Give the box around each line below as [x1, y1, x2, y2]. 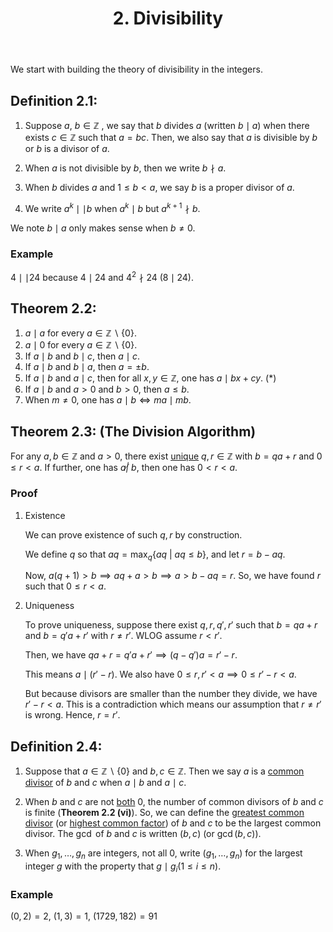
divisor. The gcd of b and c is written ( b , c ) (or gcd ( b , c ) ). [24, 828, 262, 840]
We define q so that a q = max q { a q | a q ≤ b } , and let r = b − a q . [24, 548, 286, 562]
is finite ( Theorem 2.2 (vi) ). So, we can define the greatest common [24, 807, 305, 819]
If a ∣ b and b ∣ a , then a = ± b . [24, 361, 150, 373]
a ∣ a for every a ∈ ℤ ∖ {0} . [24, 327, 137, 339]
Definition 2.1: [10, 92, 98, 109]
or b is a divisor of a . [24, 143, 110, 154]
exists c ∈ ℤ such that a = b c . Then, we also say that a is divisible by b [24, 132, 318, 143]
